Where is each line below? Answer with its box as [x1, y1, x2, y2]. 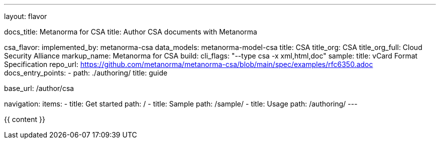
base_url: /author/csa [4, 84, 74, 92]
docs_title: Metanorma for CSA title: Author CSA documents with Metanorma [4, 27, 257, 36]
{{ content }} [4, 115, 45, 123]
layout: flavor [4, 12, 47, 20]
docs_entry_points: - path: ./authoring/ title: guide [4, 68, 168, 77]
